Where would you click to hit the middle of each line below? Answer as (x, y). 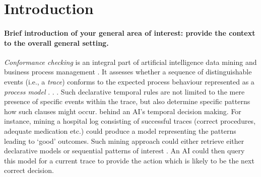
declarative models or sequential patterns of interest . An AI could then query (124, 151)
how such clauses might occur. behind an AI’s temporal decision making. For (123, 111)
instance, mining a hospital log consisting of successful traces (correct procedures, (130, 121)
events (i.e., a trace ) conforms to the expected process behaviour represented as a (129, 81)
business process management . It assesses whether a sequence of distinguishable (128, 72)
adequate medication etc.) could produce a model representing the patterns (120, 130)
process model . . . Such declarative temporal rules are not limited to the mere (124, 91)
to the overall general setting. (56, 42)
